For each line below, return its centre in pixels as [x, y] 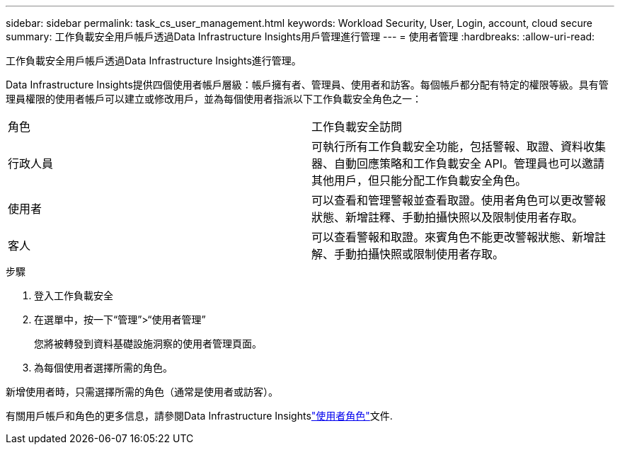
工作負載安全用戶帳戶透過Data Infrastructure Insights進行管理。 [154, 60]
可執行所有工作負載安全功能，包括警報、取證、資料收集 [459, 146]
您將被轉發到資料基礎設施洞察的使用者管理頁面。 [148, 344]
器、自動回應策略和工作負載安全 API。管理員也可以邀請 [458, 163]
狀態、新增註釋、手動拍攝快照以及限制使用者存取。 [448, 217]
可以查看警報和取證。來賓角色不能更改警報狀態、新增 [453, 237]
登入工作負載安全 [74, 295]
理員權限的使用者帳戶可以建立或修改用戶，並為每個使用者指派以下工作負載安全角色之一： [214, 99]
